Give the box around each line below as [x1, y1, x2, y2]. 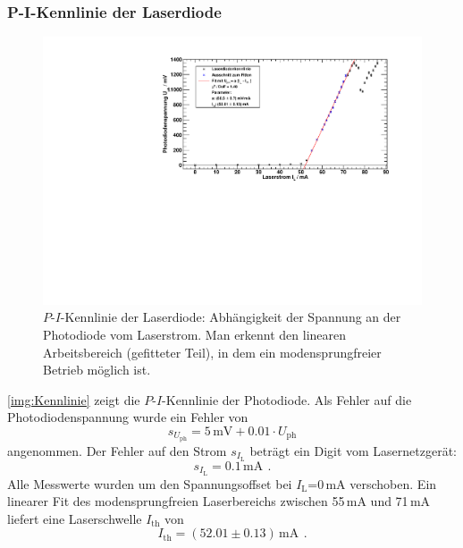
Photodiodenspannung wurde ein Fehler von [7, 408, 248, 426]
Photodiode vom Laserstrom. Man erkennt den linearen [43, 325, 347, 344]
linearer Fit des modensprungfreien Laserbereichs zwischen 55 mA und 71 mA [7, 492, 431, 510]
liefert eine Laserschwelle [7, 509, 142, 527]
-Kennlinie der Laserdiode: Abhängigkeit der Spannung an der [60, 308, 401, 326]
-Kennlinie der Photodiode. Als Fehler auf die [162, 390, 412, 409]
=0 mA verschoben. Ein [307, 474, 437, 493]
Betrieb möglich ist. [43, 360, 151, 379]
